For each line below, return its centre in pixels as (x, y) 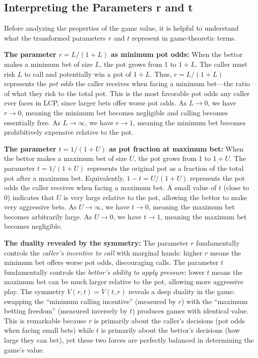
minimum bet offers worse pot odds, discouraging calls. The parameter (111, 262)
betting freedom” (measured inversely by (66, 311)
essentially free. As (32, 122)
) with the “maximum (215, 301)
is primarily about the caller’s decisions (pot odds (169, 320)
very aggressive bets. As (40, 207)
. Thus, (161, 74)
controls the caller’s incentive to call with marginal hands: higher (103, 252)
